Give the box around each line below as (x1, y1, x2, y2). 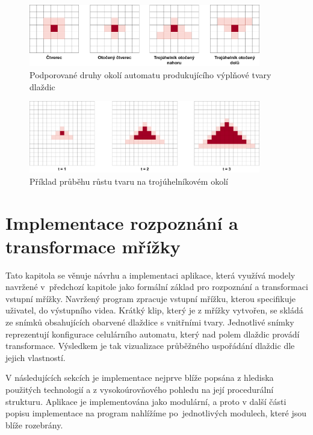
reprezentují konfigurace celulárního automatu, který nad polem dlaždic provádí (5, 327, 300, 340)
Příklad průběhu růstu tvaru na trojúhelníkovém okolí (29, 174, 228, 187)
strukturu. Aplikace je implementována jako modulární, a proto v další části (5, 395, 287, 407)
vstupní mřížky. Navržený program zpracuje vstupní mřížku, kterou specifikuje (5, 292, 296, 304)
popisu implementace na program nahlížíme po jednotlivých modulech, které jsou (5, 407, 307, 419)
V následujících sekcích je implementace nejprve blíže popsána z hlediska (5, 371, 274, 384)
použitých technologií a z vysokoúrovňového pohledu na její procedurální (5, 383, 274, 395)
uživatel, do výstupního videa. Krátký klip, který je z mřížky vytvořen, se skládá (5, 304, 303, 316)
